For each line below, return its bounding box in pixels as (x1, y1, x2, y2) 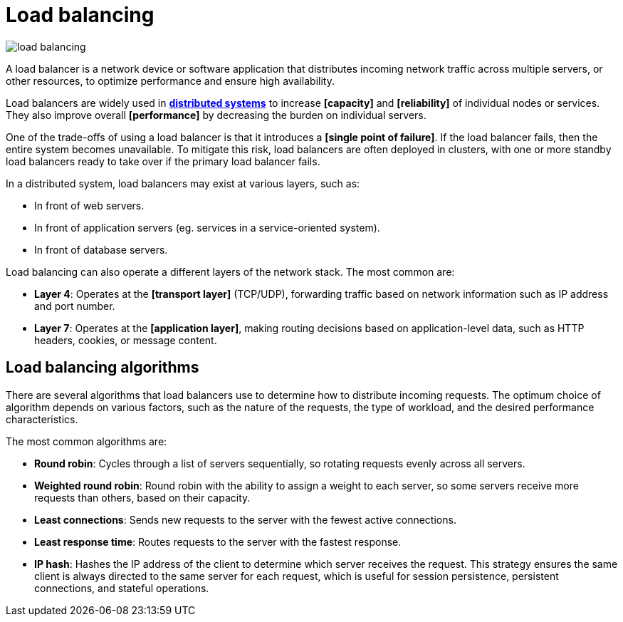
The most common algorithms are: (6, 435, 167, 447)
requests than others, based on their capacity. (34, 491, 251, 504)
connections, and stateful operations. (34, 581, 209, 594)
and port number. (34, 299, 115, 312)
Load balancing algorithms (6, 358, 199, 377)
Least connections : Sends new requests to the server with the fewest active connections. (34, 513, 456, 526)
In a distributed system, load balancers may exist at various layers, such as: (6, 177, 360, 190)
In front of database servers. (34, 243, 168, 256)
